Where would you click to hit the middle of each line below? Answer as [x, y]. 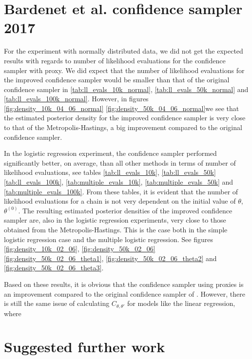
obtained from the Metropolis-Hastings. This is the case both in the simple [116, 229]
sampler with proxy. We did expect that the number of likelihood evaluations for [124, 70]
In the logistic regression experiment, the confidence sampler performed [110, 153]
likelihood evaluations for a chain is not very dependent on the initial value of [120, 201]
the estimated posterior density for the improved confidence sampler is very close [125, 118]
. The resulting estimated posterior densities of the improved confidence [125, 210]
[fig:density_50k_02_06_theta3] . [54, 268]
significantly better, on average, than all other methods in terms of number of [120, 162]
